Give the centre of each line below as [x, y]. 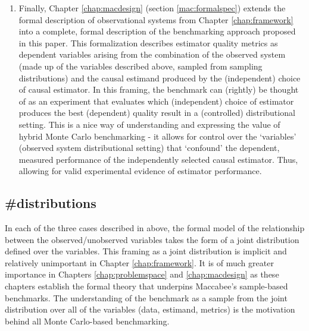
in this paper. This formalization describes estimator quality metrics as [148, 42]
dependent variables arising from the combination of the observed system [152, 54]
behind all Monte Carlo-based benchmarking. [87, 321]
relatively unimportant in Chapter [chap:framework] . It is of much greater [139, 262]
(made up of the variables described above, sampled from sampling [141, 66]
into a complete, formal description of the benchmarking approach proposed [157, 31]
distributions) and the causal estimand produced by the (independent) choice [160, 78]
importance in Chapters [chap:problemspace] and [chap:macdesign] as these [142, 274]
